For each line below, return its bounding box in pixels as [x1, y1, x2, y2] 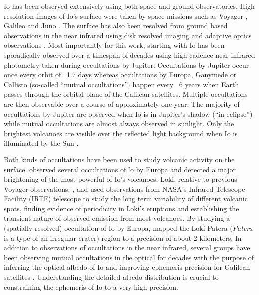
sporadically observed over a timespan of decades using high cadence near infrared [4, 49, 255, 60]
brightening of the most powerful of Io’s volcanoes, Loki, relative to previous [4, 174, 237, 184]
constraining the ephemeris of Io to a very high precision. [4, 281, 178, 292]
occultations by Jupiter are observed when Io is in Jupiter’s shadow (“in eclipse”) [4, 108, 253, 119]
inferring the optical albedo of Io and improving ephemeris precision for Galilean [4, 262, 250, 272]
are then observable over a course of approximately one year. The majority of [4, 98, 240, 109]
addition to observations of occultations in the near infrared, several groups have [4, 242, 250, 253]
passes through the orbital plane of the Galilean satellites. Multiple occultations [4, 89, 248, 99]
